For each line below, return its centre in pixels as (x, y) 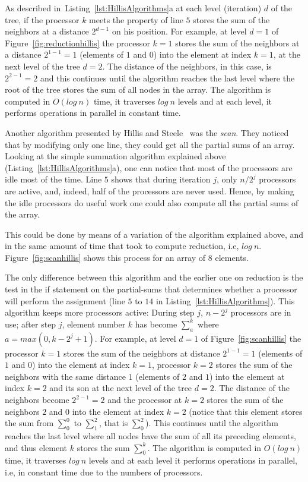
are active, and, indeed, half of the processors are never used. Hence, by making (150, 190)
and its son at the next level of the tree (121, 388)
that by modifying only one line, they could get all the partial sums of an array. (150, 144)
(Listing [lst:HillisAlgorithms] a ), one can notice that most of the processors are (149, 167)
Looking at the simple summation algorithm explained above (115, 156)
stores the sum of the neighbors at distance (142, 353)
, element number (94, 324)
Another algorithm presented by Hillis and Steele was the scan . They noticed (147, 132)
